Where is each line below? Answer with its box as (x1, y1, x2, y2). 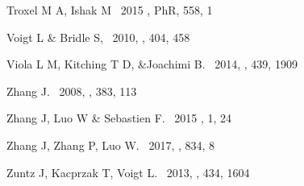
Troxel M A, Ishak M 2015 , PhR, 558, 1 (6, 2, 213, 18)
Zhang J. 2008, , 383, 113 (6, 82, 137, 99)
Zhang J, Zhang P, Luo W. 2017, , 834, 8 (6, 136, 215, 153)
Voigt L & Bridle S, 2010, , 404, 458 (6, 28, 190, 45)
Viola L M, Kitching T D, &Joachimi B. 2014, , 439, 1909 (6, 56, 298, 72)
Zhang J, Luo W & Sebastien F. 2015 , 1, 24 (6, 110, 232, 126)
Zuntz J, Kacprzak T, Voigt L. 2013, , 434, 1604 (6, 163, 250, 180)
